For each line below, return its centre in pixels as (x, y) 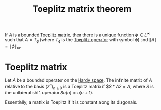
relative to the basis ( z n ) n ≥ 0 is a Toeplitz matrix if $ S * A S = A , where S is (79, 87)
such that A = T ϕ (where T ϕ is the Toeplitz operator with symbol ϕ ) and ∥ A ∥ (81, 40)
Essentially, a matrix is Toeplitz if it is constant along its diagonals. (71, 102)
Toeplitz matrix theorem (82, 9)
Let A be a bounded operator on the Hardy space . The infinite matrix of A (79, 80)
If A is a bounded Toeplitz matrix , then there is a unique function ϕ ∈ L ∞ (78, 34)
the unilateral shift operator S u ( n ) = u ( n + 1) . (49, 92)
